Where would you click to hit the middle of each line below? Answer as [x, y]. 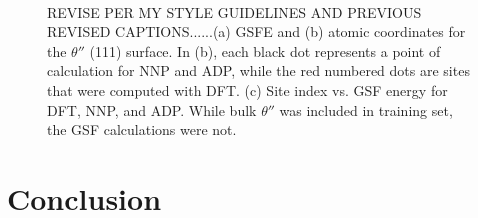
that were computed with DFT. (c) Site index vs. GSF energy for [247, 89]
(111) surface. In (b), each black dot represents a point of [265, 50]
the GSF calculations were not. [142, 129]
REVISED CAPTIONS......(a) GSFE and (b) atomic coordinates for [256, 31]
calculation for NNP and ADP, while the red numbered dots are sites [258, 70]
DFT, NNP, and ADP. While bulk [152, 109]
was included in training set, [366, 109]
